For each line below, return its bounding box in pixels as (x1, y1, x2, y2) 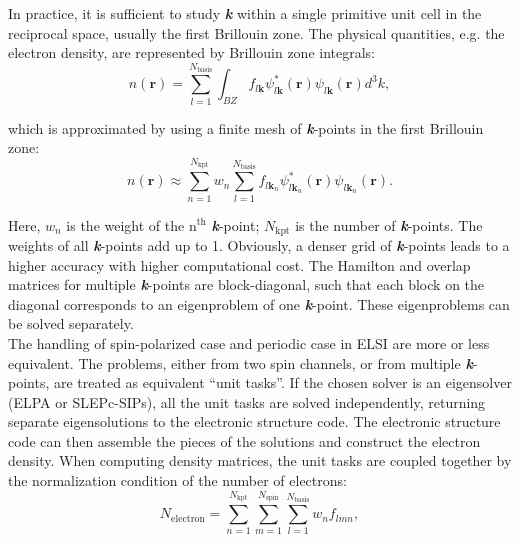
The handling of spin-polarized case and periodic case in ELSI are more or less (8, 332, 490, 353)
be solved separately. (8, 313, 134, 334)
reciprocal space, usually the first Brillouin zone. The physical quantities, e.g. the (8, 22, 505, 43)
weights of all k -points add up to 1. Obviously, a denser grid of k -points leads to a (8, 234, 510, 255)
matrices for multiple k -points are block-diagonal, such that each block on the (8, 274, 485, 295)
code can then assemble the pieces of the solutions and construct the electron (8, 430, 481, 451)
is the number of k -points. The (295, 214, 483, 235)
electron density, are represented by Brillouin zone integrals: (8, 42, 375, 63)
